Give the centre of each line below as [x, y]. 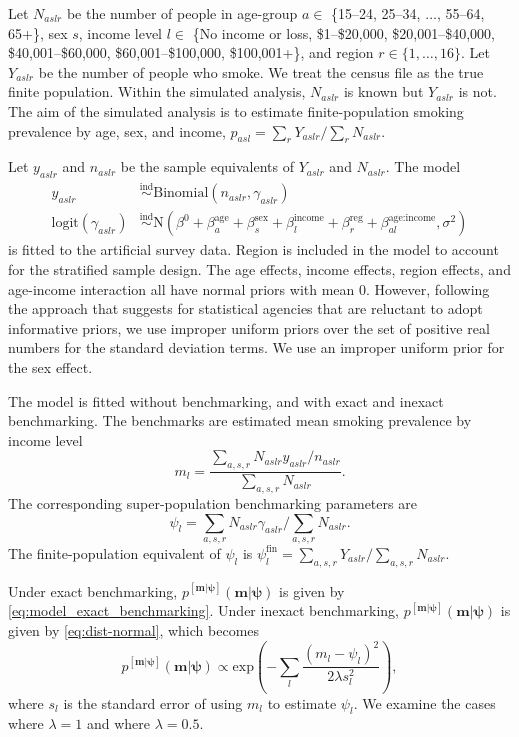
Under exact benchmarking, [93, 590]
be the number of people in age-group [182, 13]
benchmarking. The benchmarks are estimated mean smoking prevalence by [240, 420]
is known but [383, 91]
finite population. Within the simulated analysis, [157, 91]
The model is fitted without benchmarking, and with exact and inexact [226, 400]
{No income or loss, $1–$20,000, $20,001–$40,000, [343, 32]
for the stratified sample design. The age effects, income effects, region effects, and [259, 269]
